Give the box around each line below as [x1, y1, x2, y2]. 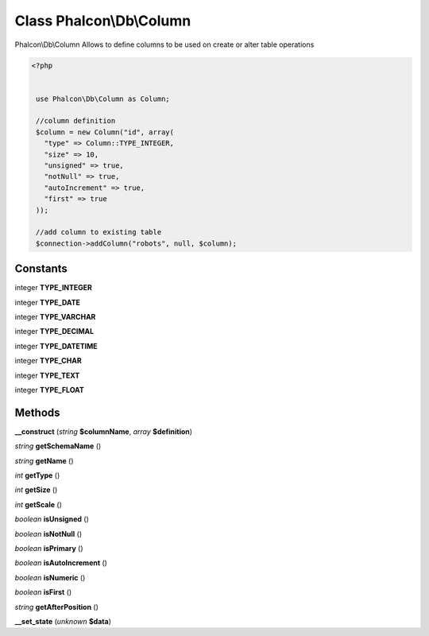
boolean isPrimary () [14, 544, 83, 553]
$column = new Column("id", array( [36, 127, 175, 137]
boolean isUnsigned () [14, 514, 89, 524]
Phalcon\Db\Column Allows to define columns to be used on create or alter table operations [14, 40, 315, 49]
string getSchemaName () [14, 441, 102, 451]
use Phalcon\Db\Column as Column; [36, 94, 170, 103]
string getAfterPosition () [14, 602, 99, 611]
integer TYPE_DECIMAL [14, 327, 95, 336]
